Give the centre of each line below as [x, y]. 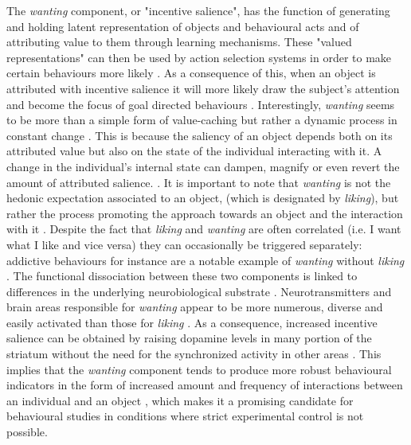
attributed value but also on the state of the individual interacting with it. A [194, 151]
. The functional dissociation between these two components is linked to [182, 276]
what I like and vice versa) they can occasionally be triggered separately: [184, 244]
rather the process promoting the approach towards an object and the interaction [205, 213]
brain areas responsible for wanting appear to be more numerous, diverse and [195, 307]
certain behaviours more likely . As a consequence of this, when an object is [191, 73]
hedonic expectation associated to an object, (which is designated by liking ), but [203, 198]
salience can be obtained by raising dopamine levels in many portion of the [189, 338]
